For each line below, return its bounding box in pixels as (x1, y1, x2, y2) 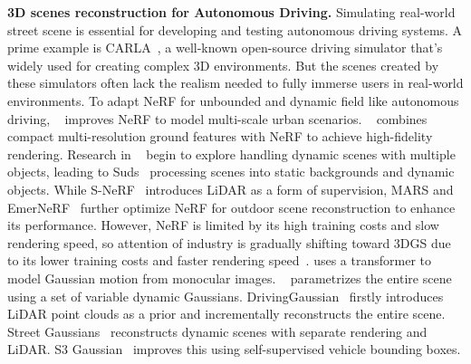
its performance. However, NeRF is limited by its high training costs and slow (7, 216, 439, 235)
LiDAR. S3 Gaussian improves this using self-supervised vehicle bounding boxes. (7, 340, 461, 359)
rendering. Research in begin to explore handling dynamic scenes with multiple (7, 144, 456, 163)
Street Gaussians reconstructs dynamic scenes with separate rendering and (7, 321, 428, 340)
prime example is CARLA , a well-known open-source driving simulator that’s (7, 38, 443, 57)
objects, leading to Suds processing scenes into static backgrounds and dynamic (7, 162, 455, 181)
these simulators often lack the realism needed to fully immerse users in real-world (7, 73, 464, 92)
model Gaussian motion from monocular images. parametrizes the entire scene (7, 268, 452, 287)
